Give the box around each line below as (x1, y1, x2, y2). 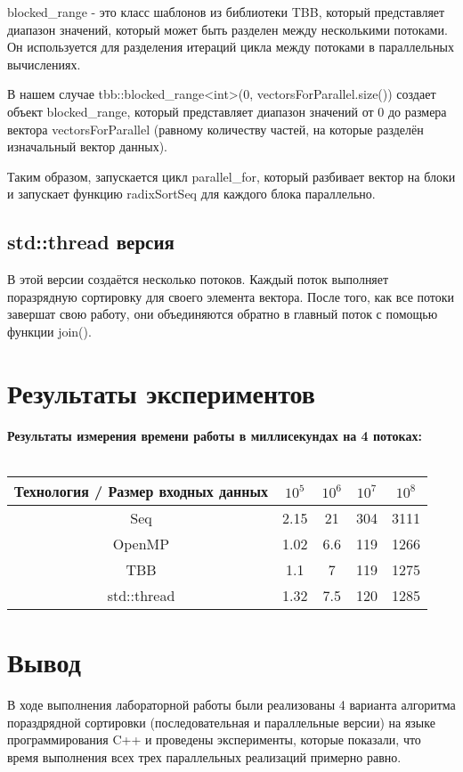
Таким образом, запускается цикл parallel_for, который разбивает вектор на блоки (7, 167, 456, 185)
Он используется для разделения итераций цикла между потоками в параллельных (7, 37, 455, 56)
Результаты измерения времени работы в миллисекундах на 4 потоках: (7, 426, 422, 444)
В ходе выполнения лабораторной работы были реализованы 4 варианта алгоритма (7, 695, 456, 713)
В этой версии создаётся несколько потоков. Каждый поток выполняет (7, 270, 389, 288)
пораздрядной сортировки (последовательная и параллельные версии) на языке (7, 712, 435, 731)
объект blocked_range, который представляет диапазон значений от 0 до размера (7, 102, 447, 120)
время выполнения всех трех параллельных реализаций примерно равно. (7, 747, 402, 766)
